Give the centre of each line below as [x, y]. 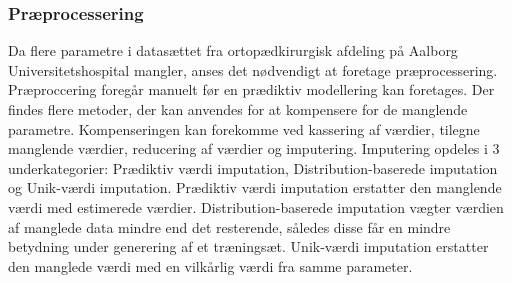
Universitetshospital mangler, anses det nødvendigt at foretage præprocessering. [253, 69]
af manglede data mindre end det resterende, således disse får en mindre [229, 226]
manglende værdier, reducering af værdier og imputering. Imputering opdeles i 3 [254, 148]
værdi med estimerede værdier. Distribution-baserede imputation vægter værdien [256, 206]
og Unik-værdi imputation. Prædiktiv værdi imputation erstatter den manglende [255, 187]
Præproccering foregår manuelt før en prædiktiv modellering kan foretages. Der [251, 89]
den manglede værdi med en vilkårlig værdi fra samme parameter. [210, 265]
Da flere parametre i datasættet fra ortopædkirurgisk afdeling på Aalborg [233, 50]
